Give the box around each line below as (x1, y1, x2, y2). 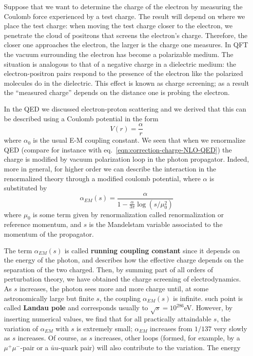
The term (4, 245, 32, 255)
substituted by (4, 183, 47, 193)
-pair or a (20, 342, 49, 352)
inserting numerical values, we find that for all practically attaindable (4, 313, 212, 323)
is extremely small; (77, 323, 133, 333)
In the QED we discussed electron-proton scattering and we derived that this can (4, 103, 247, 113)
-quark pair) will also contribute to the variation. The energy (58, 342, 241, 352)
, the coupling (99, 293, 141, 303)
